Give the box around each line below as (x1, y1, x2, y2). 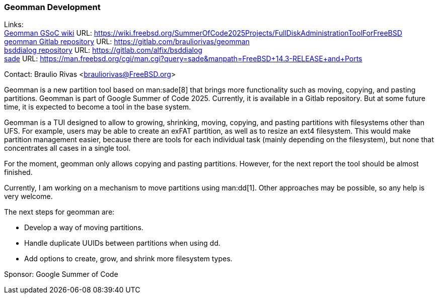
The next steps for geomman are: (4, 208, 115, 217)
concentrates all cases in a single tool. (4, 144, 131, 153)
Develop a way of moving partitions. (24, 223, 143, 232)
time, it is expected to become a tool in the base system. (4, 103, 191, 112)
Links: (4, 20, 24, 29)
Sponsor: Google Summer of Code (4, 270, 118, 279)
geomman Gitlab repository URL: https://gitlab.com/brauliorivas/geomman (4, 37, 250, 46)
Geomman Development (4, 2, 101, 12)
